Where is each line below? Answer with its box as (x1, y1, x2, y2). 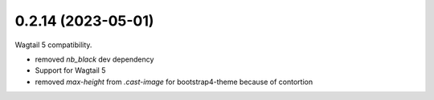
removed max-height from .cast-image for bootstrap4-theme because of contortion (35, 77, 313, 86)
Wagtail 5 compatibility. (14, 40, 92, 50)
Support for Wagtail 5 (35, 66, 106, 75)
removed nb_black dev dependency (35, 54, 154, 64)
